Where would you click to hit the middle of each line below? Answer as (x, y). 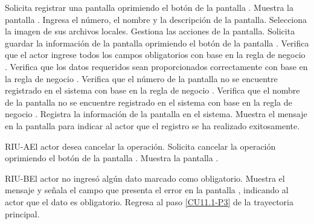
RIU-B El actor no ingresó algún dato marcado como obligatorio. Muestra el (145, 178)
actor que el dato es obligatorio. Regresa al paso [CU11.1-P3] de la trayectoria (149, 201)
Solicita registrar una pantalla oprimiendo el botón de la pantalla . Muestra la (149, 7)
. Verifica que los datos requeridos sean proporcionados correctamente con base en (156, 66)
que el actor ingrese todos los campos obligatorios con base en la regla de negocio (155, 55)
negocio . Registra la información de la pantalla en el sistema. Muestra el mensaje (156, 114)
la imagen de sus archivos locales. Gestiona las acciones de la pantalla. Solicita (150, 31)
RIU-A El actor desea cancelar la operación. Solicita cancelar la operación (140, 146)
